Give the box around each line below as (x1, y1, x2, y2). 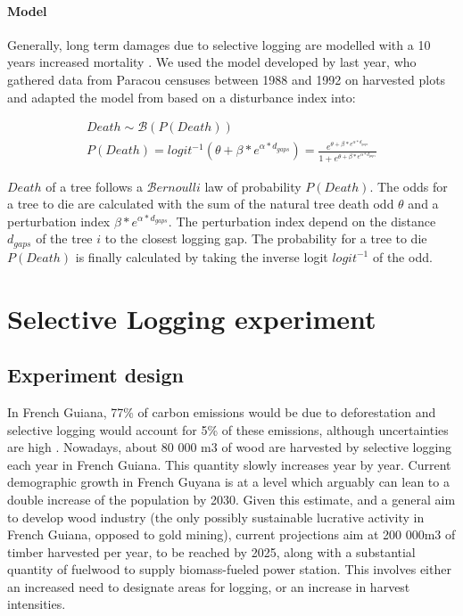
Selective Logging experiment (7, 300, 376, 336)
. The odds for (369, 177, 448, 195)
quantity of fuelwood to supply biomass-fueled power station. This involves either (7, 560, 451, 579)
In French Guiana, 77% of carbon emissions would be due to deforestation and (7, 402, 436, 421)
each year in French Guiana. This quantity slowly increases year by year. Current (7, 455, 451, 473)
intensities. (7, 595, 66, 613)
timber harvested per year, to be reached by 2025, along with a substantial (7, 542, 416, 561)
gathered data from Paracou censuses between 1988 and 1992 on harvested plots (7, 70, 446, 88)
